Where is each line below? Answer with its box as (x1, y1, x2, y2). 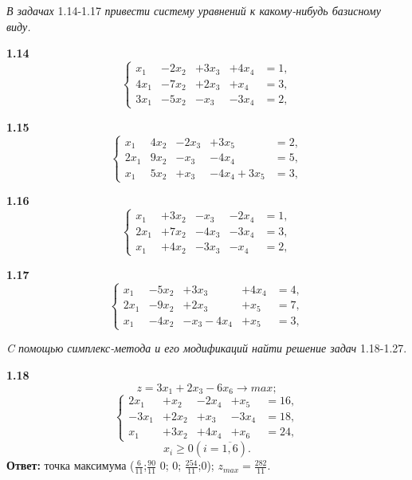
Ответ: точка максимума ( (6, 457, 135, 474)
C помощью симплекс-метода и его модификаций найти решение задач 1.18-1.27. (6, 340, 407, 356)
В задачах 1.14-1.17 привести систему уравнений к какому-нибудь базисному (6, 2, 381, 18)
